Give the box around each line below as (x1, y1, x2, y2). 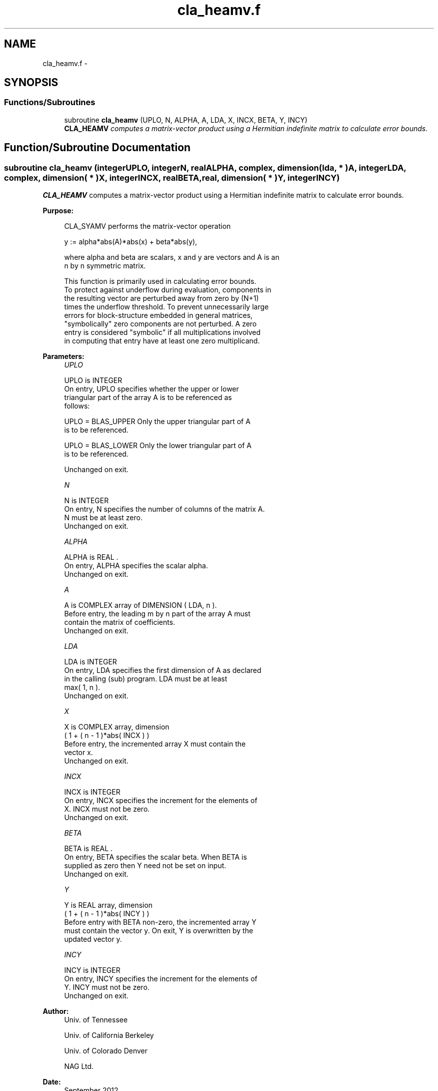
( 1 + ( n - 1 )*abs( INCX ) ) (64, 731, 149, 740)
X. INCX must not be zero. (64, 805, 150, 814)
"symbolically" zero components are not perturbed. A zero (64, 319, 257, 328)
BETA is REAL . (64, 844, 113, 853)
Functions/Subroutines (4, 97, 95, 108)
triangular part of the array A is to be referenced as (64, 393, 232, 402)
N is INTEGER (64, 496, 109, 505)
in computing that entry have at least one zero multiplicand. (64, 336, 260, 345)
